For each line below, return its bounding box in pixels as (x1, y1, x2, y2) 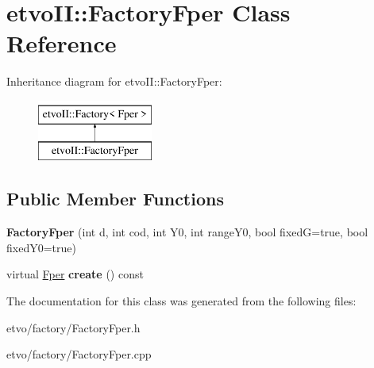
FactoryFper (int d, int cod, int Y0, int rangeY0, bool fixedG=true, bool (6, 224, 368, 240)
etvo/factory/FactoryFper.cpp (6, 346, 152, 362)
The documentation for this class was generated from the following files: (6, 293, 357, 309)
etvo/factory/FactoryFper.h (6, 319, 141, 335)
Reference (6, 27, 117, 59)
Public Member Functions (6, 186, 224, 211)
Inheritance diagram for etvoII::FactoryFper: (6, 73, 222, 90)
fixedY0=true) (6, 239, 76, 255)
